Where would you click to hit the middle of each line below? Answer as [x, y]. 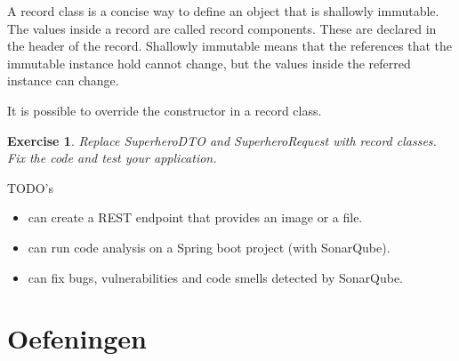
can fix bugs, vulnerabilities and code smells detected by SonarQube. [215, 277]
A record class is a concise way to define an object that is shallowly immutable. [223, 11]
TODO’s [30, 187]
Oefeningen [77, 338]
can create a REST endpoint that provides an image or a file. [195, 217]
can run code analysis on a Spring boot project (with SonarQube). [209, 247]
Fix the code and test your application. [112, 158]
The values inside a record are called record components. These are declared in [222, 28]
